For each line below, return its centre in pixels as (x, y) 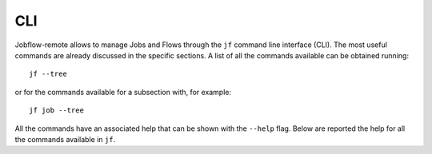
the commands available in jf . (65, 139)
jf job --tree (56, 111)
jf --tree (48, 74)
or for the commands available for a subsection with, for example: (123, 92)
